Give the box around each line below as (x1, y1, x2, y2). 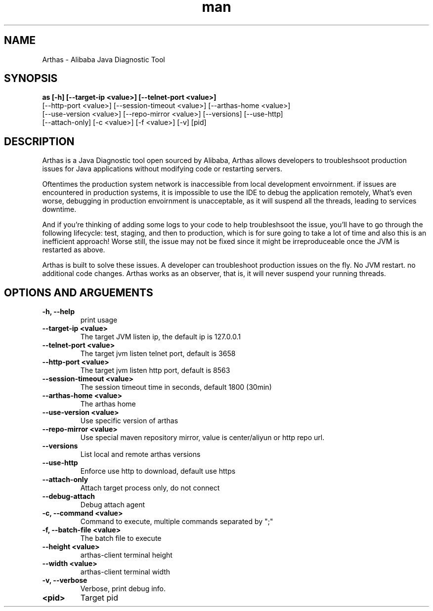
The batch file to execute (80, 534, 162, 543)
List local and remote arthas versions (80, 450, 201, 459)
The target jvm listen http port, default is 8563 (80, 366, 230, 375)
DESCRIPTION (4, 135, 75, 148)
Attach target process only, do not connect (80, 484, 220, 492)
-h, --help (42, 307, 75, 316)
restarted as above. (42, 245, 105, 254)
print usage (80, 316, 118, 325)
